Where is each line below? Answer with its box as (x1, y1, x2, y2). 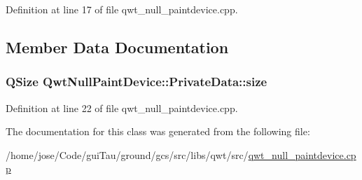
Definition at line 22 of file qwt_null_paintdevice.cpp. (6, 100, 238, 115)
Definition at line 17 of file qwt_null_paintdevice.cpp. (6, 2, 238, 16)
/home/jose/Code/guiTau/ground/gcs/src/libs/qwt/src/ (6, 147, 249, 162)
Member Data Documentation (6, 36, 229, 57)
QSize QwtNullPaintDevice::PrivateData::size (6, 73, 267, 90)
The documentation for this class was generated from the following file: (6, 124, 310, 139)
